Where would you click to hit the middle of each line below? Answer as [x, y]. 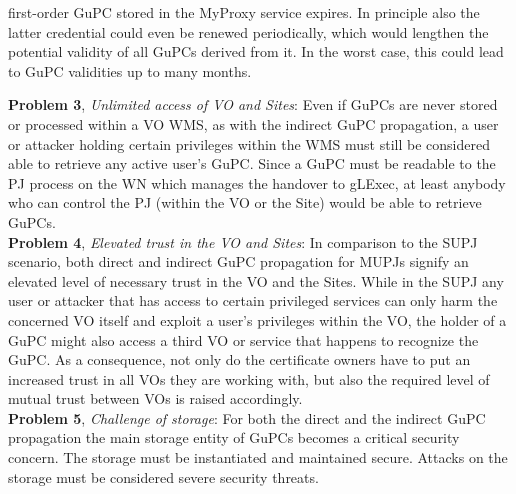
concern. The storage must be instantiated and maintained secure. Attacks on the [258, 457]
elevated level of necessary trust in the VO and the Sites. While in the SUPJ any [256, 280]
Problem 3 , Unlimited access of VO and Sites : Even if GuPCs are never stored [253, 104]
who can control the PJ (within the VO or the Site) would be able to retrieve [245, 202]
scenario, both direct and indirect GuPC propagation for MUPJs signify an [238, 261]
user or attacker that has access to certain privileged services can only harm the [253, 300]
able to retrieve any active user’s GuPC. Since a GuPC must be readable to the [252, 163]
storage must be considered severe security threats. [163, 476]
